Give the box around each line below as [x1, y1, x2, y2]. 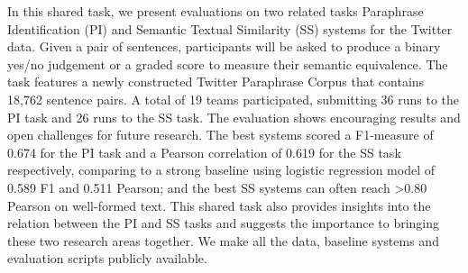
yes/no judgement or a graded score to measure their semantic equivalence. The [7, 54, 448, 73]
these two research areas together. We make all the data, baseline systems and [7, 231, 439, 250]
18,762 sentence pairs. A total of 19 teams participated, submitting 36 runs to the [7, 89, 459, 108]
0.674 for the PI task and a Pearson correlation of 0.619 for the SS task [7, 142, 401, 161]
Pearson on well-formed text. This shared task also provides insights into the [7, 196, 431, 214]
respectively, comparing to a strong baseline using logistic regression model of [7, 160, 435, 179]
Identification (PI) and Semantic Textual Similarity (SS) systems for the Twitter [7, 19, 453, 38]
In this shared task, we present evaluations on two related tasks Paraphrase [7, 2, 424, 20]
